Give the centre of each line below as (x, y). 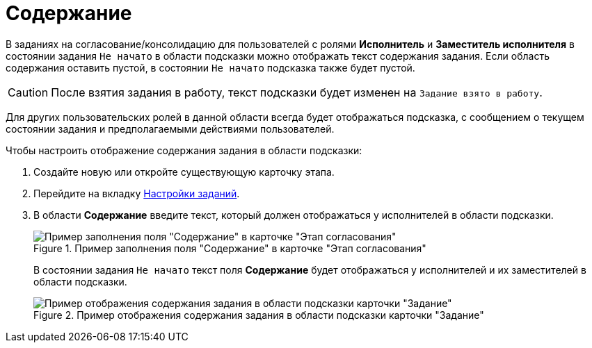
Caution (28, 92)
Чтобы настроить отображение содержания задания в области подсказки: (184, 150)
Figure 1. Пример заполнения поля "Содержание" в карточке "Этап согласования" (230, 248)
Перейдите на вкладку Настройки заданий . (137, 193)
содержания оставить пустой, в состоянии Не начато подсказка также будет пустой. (210, 67)
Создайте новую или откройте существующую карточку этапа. (184, 172)
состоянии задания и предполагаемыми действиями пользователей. (170, 129)
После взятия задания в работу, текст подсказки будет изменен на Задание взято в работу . (297, 92)
